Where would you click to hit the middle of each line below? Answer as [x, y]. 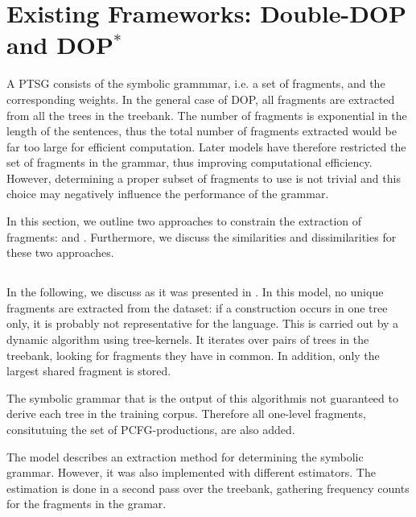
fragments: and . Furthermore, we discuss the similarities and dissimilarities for [202, 236]
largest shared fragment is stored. [89, 371]
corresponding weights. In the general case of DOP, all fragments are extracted [201, 99]
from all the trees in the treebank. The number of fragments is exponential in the [207, 115]
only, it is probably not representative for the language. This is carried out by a [203, 323]
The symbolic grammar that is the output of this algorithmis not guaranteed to [202, 397]
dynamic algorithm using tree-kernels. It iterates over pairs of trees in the [188, 339]
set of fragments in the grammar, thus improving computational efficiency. [189, 162]
